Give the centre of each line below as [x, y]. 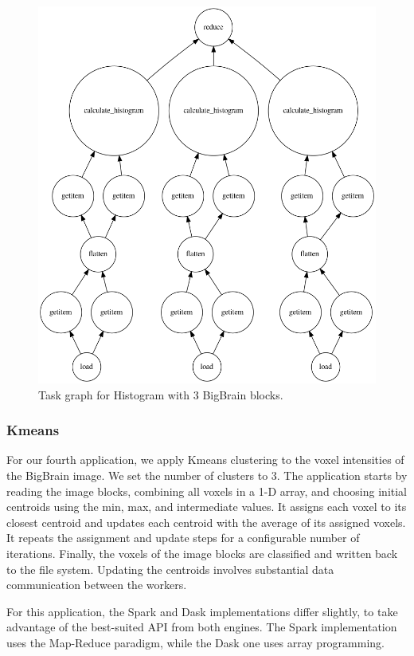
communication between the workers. [97, 585]
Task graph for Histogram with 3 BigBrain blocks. [161, 394]
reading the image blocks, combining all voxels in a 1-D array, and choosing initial [207, 491]
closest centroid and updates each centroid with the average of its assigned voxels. [206, 522]
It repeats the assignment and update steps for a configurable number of [183, 538]
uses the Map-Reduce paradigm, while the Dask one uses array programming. [196, 642]
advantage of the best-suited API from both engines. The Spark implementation [202, 627]
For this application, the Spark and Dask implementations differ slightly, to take [202, 611]
